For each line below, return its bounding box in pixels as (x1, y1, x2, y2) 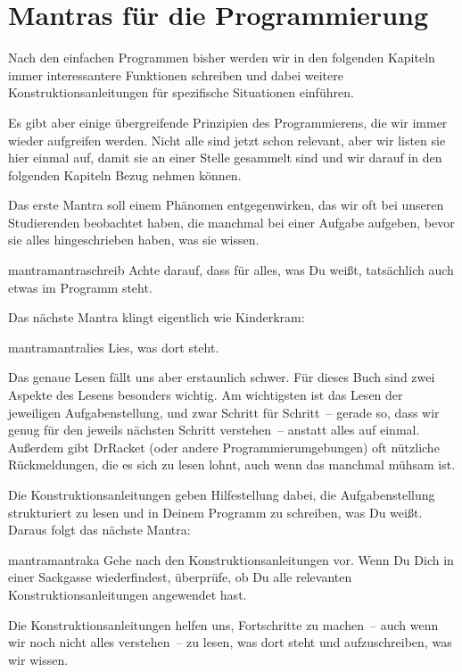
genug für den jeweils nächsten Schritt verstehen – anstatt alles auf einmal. (8, 420, 420, 439)
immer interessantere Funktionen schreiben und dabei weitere (8, 65, 343, 84)
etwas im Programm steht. (8, 278, 153, 296)
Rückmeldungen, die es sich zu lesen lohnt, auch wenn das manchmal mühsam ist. (8, 455, 456, 474)
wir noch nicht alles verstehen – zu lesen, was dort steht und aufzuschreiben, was (8, 633, 452, 651)
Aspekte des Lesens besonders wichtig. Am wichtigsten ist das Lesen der (8, 386, 403, 404)
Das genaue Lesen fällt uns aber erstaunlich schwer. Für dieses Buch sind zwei (8, 368, 435, 386)
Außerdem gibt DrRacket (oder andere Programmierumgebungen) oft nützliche (8, 437, 440, 456)
